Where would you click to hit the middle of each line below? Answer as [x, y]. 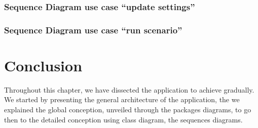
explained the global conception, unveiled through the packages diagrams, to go [128, 109]
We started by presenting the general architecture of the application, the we [122, 99]
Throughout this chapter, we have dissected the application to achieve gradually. [129, 89]
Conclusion [43, 65]
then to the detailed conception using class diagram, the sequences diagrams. [123, 119]
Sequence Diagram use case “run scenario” [93, 30]
